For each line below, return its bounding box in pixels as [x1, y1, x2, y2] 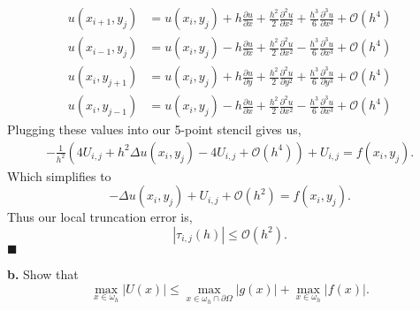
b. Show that [7, 264, 79, 283]
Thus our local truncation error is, [7, 208, 193, 226]
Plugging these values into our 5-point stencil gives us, [7, 120, 302, 139]
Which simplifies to [7, 166, 111, 185]
